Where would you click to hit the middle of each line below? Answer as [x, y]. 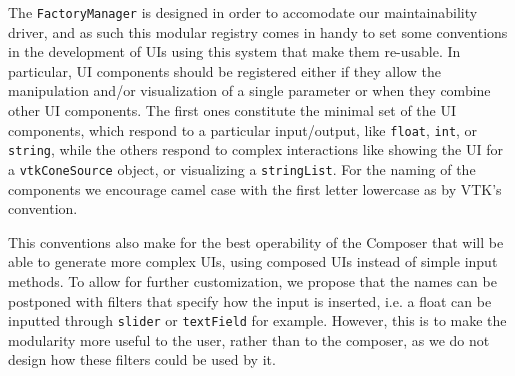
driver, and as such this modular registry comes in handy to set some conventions [258, 31]
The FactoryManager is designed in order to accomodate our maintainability [243, 12]
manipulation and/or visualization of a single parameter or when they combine [249, 90]
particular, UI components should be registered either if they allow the [224, 70]
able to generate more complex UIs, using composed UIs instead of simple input [253, 261]
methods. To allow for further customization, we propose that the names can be [252, 280]
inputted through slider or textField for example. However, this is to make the [257, 320]
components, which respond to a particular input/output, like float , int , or [243, 129]
